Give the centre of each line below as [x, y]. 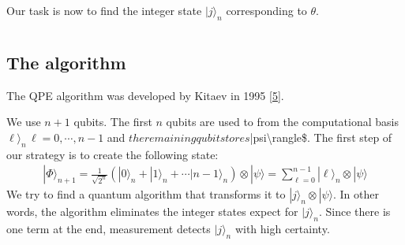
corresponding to [266, 10]
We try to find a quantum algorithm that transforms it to [146, 194]
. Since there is [354, 212]
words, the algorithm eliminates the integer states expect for [152, 212]
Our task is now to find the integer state [104, 10]
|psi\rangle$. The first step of [321, 137]
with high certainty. [282, 229]
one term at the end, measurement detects [109, 229]
